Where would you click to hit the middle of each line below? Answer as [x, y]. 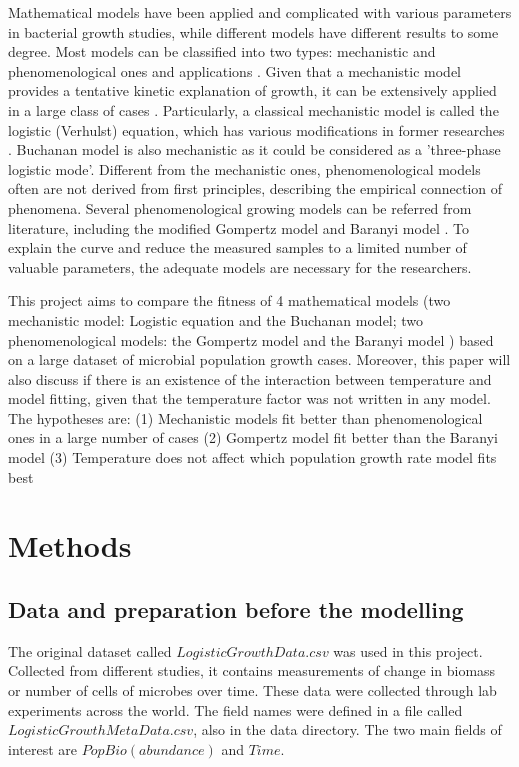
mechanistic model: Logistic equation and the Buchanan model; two [216, 319]
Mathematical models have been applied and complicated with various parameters [260, 12]
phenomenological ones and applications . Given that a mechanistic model [234, 70]
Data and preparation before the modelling [236, 609]
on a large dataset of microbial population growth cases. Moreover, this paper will [259, 359]
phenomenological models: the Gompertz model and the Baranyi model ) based [251, 339]
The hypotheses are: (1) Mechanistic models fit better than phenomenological [245, 417]
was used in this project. [408, 650]
